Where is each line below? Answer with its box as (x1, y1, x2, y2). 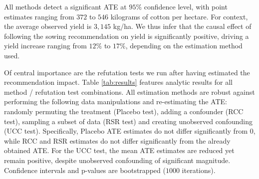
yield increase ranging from (4, 40, 87, 51)
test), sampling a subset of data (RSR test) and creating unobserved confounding (4, 116, 253, 126)
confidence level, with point (144, 1, 228, 11)
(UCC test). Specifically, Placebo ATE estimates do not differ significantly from (4, 126, 248, 136)
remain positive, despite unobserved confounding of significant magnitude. (4, 155, 231, 165)
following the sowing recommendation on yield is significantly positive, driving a (4, 30, 249, 41)
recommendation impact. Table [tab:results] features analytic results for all (4, 77, 233, 87)
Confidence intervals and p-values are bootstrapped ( (4, 165, 166, 175)
